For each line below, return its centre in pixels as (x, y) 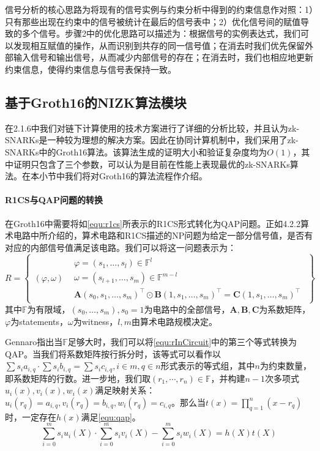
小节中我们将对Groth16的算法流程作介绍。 (123, 176)
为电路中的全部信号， (187, 309)
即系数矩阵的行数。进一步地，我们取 (78, 378)
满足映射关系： (125, 390)
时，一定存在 (31, 416)
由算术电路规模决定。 (174, 321)
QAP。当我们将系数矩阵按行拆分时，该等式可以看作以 (113, 353)
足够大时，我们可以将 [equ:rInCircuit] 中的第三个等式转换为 (182, 342)
